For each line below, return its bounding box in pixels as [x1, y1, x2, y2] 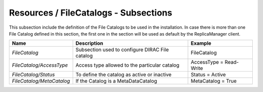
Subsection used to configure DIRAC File [75, 46, 169, 53]
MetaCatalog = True [190, 78, 237, 85]
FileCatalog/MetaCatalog [12, 78, 70, 85]
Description [75, 40, 103, 47]
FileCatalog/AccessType [12, 62, 68, 69]
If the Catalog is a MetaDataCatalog [75, 78, 157, 85]
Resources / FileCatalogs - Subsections [9, 7, 172, 18]
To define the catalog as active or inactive [75, 71, 171, 78]
